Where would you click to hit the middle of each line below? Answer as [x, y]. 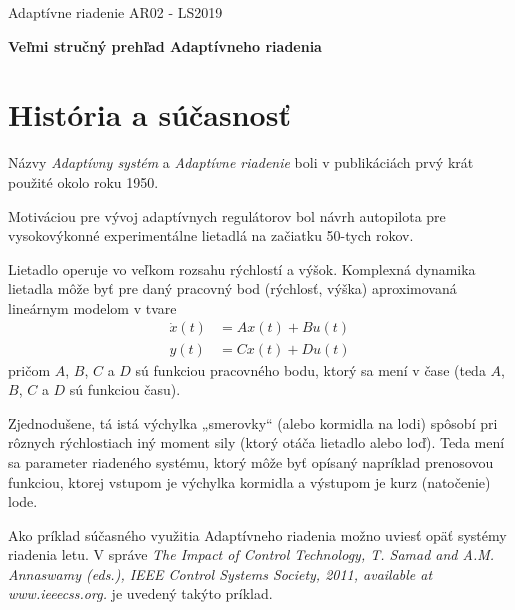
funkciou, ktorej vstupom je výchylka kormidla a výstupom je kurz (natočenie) [249, 481]
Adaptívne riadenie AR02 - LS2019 [115, 12]
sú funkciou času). [125, 389]
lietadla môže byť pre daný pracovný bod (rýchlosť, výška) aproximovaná [232, 288]
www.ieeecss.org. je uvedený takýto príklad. [140, 593]
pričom [29, 369]
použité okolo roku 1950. [83, 181]
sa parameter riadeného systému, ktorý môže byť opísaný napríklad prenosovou [251, 461]
